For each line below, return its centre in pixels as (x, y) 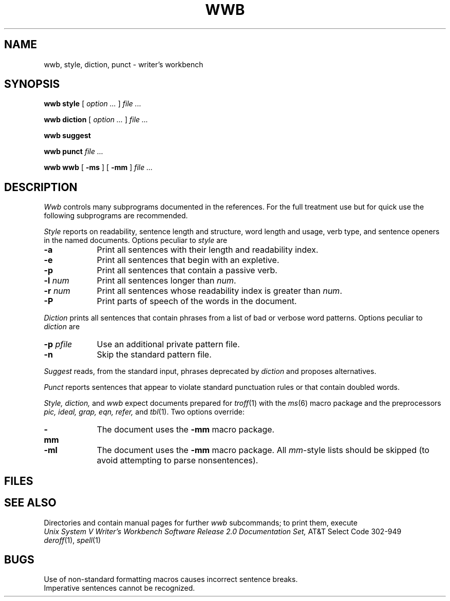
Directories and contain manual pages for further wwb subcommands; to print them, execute (201, 522)
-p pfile (58, 344)
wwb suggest (67, 136)
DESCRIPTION (41, 187)
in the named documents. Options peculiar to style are (136, 240)
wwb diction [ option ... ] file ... (96, 120)
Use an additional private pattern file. (168, 344)
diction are (62, 327)
